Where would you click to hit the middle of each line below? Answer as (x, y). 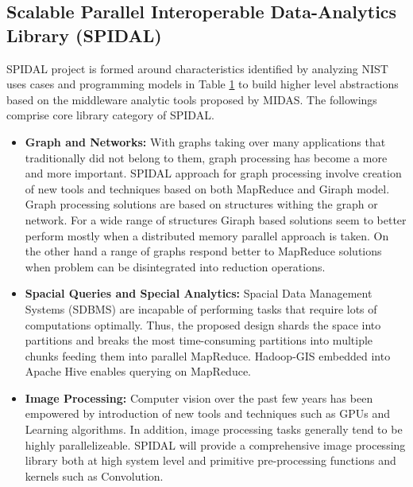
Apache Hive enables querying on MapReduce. (138, 371)
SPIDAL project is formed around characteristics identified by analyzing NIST (197, 68)
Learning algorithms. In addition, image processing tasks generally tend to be (214, 429)
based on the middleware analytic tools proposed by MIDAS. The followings (192, 99)
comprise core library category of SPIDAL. (110, 115)
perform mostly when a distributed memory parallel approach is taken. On (207, 235)
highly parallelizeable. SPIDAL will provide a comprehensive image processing (215, 444)
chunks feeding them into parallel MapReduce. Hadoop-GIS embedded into (208, 355)
